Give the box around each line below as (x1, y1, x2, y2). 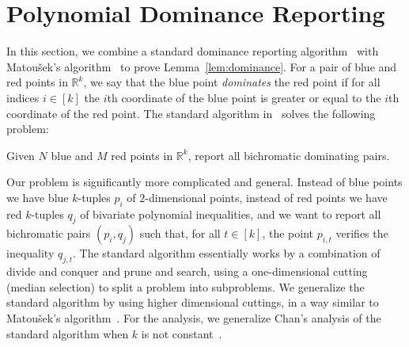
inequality (6, 245, 55, 261)
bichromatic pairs (6, 225, 91, 242)
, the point (262, 225, 314, 242)
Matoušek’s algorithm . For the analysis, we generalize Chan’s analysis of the (6, 310, 381, 326)
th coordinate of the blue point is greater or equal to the (107, 89, 381, 105)
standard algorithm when (6, 325, 129, 341)
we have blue (6, 189, 69, 205)
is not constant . (141, 325, 222, 341)
